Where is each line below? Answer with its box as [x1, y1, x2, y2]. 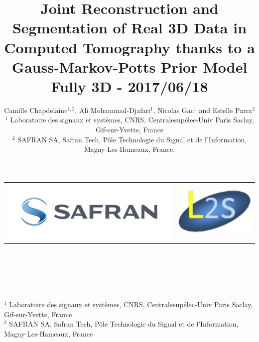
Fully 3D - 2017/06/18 [51, 76, 208, 96]
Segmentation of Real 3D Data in [12, 17, 247, 38]
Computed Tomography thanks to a [4, 37, 255, 57]
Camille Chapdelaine [4, 105, 68, 115]
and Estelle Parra [199, 105, 253, 115]
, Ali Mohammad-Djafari [75, 105, 150, 115]
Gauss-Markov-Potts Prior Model [11, 56, 248, 77]
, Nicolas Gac [153, 105, 194, 115]
